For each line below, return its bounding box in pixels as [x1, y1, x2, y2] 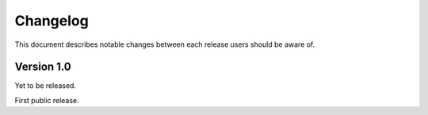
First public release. [14, 95, 79, 105]
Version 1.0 [14, 60, 71, 74]
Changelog [14, 12, 89, 29]
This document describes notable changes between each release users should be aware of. [14, 40, 315, 49]
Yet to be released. [14, 81, 77, 90]
